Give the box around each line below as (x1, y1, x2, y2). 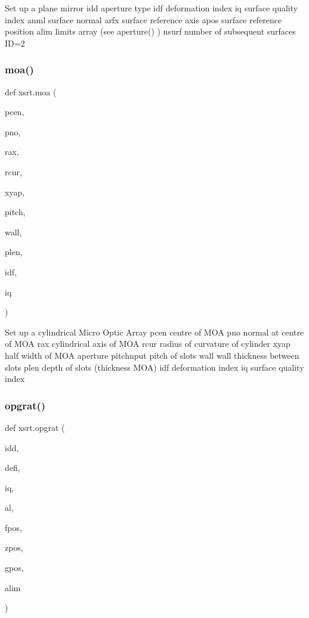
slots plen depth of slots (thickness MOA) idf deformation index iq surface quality (5, 361, 304, 373)
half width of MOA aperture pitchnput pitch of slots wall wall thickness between (5, 349, 299, 361)
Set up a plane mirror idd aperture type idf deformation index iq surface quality (5, 2, 298, 14)
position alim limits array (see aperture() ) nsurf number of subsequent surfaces (5, 25, 296, 38)
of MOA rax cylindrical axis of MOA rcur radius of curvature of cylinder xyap (5, 337, 291, 350)
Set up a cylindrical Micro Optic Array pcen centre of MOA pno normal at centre (5, 325, 304, 338)
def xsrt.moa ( (5, 85, 57, 98)
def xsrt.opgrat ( (5, 421, 65, 433)
